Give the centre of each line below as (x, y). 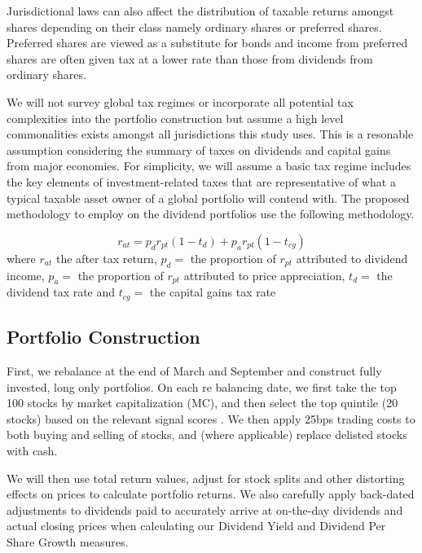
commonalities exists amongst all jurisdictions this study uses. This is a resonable (210, 134)
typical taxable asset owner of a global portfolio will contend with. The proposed (208, 197)
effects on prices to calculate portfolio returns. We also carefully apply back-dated (211, 494)
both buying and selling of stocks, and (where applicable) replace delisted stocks (207, 434)
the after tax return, (106, 258)
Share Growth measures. (68, 541)
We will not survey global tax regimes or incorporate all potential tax (180, 101)
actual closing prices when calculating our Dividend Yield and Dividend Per (196, 526)
